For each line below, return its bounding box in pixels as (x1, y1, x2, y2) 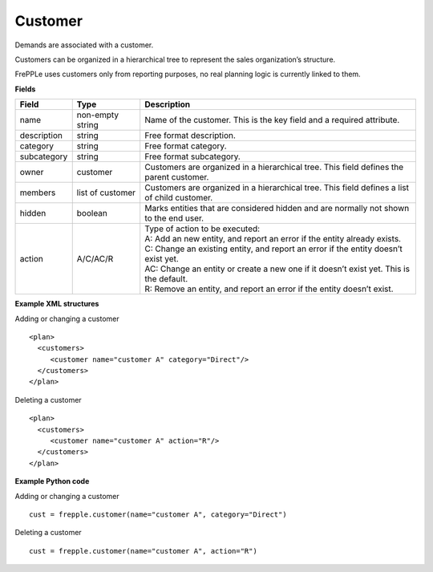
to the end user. (144, 213, 204, 224)
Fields (14, 84, 36, 94)
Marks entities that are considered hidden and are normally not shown (144, 203, 410, 214)
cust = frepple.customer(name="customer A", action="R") (29, 546, 258, 555)
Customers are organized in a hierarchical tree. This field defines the (144, 161, 404, 172)
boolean (76, 208, 108, 219)
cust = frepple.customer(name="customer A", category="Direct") (29, 509, 288, 519)
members (19, 187, 56, 198)
